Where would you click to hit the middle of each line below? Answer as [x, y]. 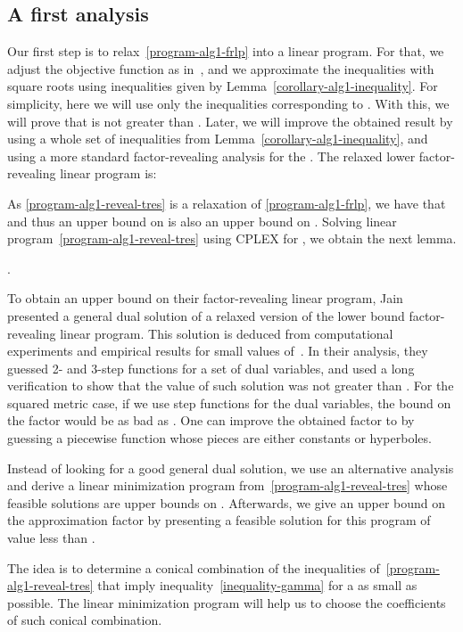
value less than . [51, 538]
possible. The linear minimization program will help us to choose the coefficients [227, 602]
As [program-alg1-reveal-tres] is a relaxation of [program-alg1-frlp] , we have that [227, 203]
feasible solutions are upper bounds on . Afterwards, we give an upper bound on [227, 502]
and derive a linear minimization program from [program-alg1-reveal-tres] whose [227, 485]
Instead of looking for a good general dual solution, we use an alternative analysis [231, 468]
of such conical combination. [85, 620]
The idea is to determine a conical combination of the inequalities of [194, 567]
